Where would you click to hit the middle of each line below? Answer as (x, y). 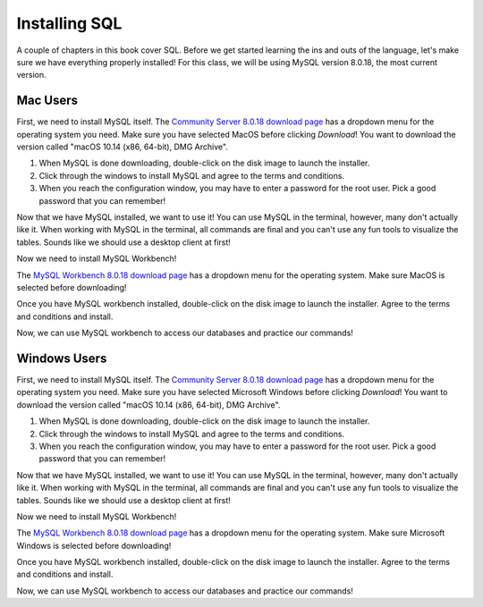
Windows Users (62, 358)
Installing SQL (69, 23)
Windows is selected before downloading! (94, 545)
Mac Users (47, 101)
